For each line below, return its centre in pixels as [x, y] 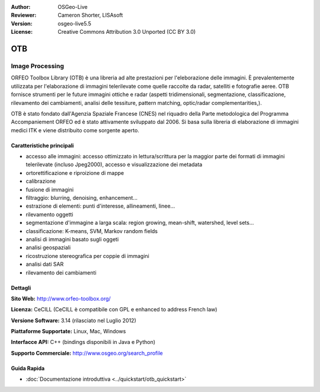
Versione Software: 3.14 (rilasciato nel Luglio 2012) [73, 320]
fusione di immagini [50, 189]
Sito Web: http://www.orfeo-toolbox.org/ [61, 298]
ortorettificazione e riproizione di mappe [75, 173]
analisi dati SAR [45, 264]
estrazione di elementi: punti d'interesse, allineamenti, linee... [100, 206]
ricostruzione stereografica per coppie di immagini [87, 256]
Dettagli [21, 288]
